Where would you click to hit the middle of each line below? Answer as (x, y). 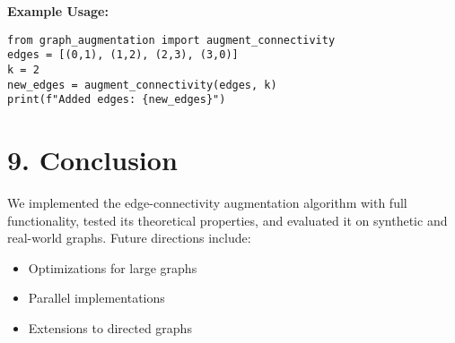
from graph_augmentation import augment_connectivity (171, 40)
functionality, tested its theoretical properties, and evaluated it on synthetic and (227, 220)
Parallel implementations (96, 298)
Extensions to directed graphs (110, 327)
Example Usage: (58, 11)
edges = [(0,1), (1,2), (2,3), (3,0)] (123, 55)
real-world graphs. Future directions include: (129, 238)
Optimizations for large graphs (113, 267)
